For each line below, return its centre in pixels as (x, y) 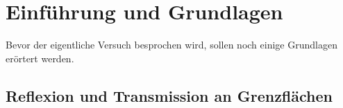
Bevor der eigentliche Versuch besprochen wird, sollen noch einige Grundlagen (171, 45)
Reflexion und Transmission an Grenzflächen (169, 95)
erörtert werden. (40, 58)
